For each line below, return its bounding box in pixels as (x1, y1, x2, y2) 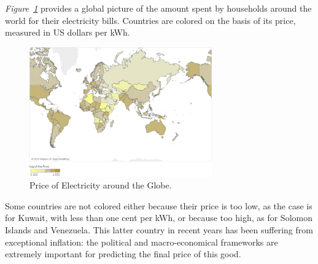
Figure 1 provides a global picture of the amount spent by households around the (5, 2, 312, 14)
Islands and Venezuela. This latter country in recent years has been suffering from (5, 223, 313, 236)
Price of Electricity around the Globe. (29, 179, 172, 192)
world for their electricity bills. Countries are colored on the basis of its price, (5, 14, 296, 26)
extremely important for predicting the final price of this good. (5, 247, 241, 260)
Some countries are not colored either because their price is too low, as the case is (5, 199, 312, 212)
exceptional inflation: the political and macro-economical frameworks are (5, 235, 278, 248)
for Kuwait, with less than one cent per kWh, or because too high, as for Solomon (5, 211, 312, 224)
